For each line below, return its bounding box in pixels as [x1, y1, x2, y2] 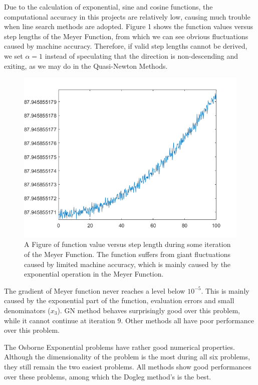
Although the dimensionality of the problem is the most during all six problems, [4, 351, 250, 362]
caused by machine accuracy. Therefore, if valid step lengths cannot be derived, [4, 41, 247, 51]
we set [4, 50, 23, 61]
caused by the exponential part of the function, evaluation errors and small [4, 295, 234, 306]
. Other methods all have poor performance [121, 315, 254, 325]
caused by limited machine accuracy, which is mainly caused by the [24, 259, 231, 269]
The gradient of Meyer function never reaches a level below [4, 285, 185, 296]
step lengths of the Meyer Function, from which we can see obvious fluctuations [4, 31, 248, 41]
